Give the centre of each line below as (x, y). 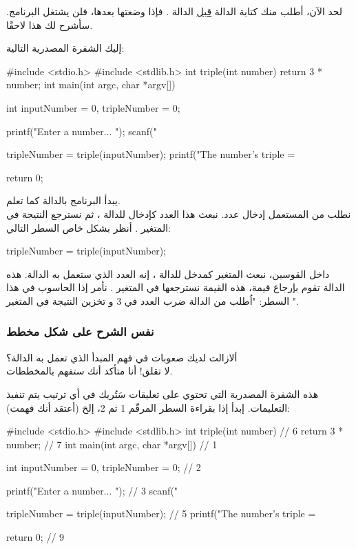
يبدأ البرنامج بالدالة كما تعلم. (63, 200)
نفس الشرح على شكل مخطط (80, 331)
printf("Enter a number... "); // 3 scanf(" (92, 490)
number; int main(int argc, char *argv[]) (91, 84)
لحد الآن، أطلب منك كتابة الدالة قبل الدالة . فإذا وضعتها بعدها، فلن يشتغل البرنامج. (175, 11)
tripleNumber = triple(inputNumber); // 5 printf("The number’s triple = (161, 513)
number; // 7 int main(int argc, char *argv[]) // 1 (112, 444)
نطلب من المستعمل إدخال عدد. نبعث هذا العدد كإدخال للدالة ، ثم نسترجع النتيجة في (179, 213)
